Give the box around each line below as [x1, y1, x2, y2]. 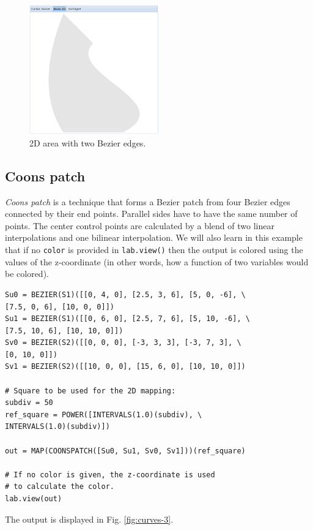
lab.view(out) [5, 494, 62, 504]
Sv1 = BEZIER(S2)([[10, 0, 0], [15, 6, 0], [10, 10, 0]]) [5, 362, 246, 371]
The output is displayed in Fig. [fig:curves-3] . [5, 512, 174, 525]
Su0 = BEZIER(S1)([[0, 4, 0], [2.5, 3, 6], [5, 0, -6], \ [5, 290, 246, 299]
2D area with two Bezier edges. [29, 136, 146, 149]
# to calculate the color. [5, 482, 114, 491]
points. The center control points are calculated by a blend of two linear [5, 219, 274, 232]
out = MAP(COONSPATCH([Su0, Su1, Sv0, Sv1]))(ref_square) [5, 446, 246, 455]
